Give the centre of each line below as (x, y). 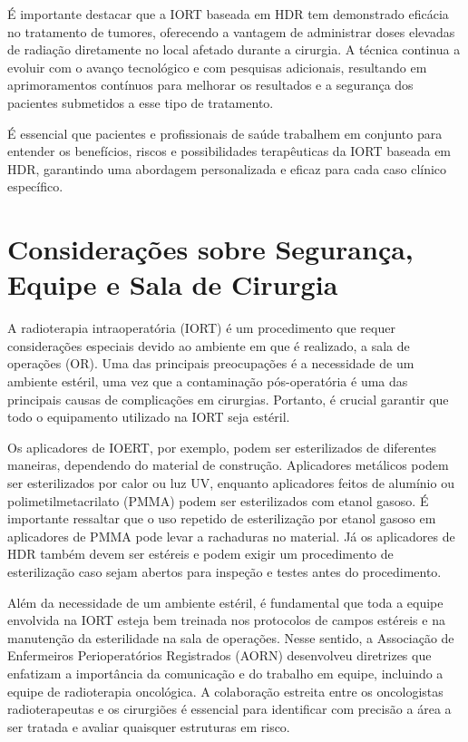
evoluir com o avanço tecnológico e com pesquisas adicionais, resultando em (217, 67)
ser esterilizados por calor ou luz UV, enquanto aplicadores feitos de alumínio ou (231, 483)
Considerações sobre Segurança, (210, 249)
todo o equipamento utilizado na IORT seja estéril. (149, 417)
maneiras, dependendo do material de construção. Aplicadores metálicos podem (228, 465)
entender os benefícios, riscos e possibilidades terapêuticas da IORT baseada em (229, 151)
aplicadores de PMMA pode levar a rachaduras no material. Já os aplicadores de (231, 536)
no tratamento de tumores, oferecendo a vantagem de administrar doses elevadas (231, 31)
